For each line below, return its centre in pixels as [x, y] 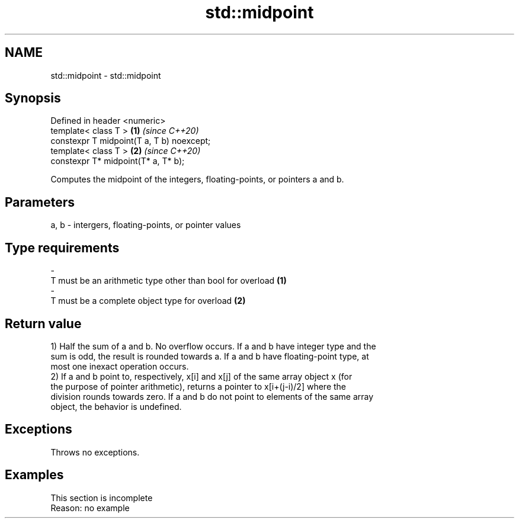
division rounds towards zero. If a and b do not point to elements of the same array [212, 396]
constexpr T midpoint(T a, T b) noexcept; [131, 141]
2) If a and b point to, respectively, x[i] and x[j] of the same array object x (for [201, 376]
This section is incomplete [102, 498]
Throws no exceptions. [95, 452]
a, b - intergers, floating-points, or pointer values [146, 225]
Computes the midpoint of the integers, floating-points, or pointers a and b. [197, 179]
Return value [43, 323]
